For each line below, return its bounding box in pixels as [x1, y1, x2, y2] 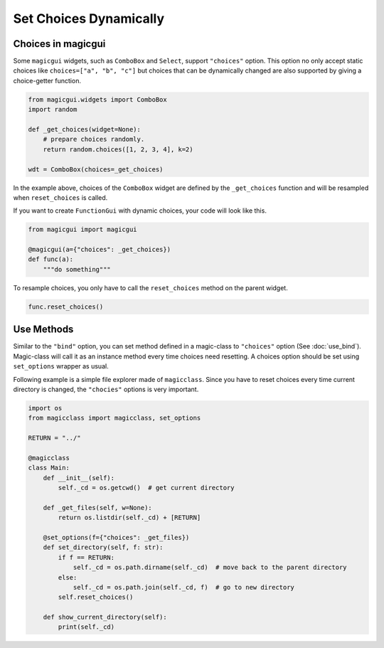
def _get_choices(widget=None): [28, 125, 142, 133]
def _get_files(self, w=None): [43, 504, 152, 511]
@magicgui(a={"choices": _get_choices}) [28, 245, 171, 254]
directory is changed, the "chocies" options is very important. [13, 385, 199, 393]
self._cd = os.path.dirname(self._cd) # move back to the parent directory [73, 563, 348, 572]
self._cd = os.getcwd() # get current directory [58, 484, 235, 492]
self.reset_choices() [58, 593, 134, 601]
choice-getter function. [13, 76, 82, 85]
